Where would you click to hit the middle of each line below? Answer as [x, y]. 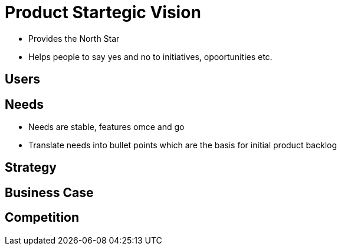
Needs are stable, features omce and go [106, 127]
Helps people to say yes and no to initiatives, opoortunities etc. [150, 56]
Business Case [49, 192]
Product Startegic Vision [103, 12]
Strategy [31, 168]
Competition [42, 218]
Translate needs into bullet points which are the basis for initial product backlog [183, 145]
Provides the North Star [74, 38]
